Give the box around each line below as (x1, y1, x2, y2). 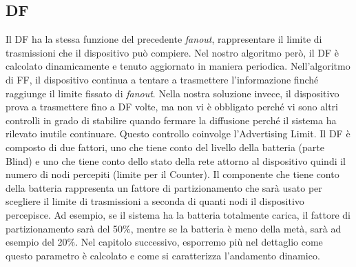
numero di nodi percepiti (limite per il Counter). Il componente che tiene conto (6, 167, 339, 181)
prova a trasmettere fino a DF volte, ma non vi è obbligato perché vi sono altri (6, 99, 338, 114)
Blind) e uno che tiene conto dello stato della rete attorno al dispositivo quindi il (6, 153, 346, 168)
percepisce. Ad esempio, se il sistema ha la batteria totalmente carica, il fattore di (6, 207, 350, 221)
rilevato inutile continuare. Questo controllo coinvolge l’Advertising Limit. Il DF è (6, 126, 350, 141)
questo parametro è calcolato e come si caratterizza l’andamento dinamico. (6, 248, 320, 262)
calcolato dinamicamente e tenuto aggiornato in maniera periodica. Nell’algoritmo (6, 59, 350, 73)
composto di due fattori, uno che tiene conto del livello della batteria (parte (6, 139, 324, 154)
